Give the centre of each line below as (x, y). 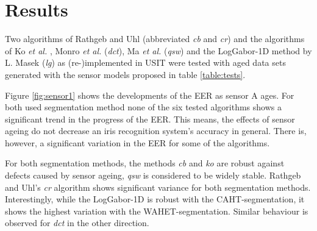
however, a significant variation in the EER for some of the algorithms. (137, 142)
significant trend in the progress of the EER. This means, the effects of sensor (150, 119)
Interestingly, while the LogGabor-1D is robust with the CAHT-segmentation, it (155, 199)
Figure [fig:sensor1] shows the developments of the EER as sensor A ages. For (150, 95)
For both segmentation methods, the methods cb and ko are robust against (145, 163)
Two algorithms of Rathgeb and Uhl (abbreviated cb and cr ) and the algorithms (155, 39)
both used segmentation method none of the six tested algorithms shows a (143, 107)
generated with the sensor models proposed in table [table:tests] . (125, 74)
